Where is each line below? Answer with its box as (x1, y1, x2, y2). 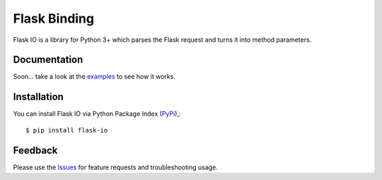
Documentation (13, 54, 83, 66)
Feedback (13, 144, 58, 156)
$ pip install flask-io (25, 126, 108, 134)
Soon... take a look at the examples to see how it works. (13, 72, 176, 81)
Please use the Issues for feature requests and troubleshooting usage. (13, 163, 219, 171)
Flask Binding (13, 11, 95, 26)
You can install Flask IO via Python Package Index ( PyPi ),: (13, 110, 181, 118)
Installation (13, 91, 64, 103)
